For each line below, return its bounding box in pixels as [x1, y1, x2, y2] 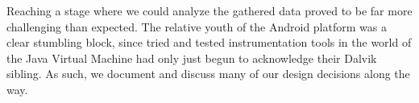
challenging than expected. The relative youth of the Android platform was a [6, 18, 387, 35]
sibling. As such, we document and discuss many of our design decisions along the [6, 65, 410, 82]
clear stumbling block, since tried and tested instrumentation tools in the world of [6, 34, 412, 51]
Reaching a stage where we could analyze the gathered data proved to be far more [6, 2, 413, 19]
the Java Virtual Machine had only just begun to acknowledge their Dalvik [6, 49, 377, 66]
